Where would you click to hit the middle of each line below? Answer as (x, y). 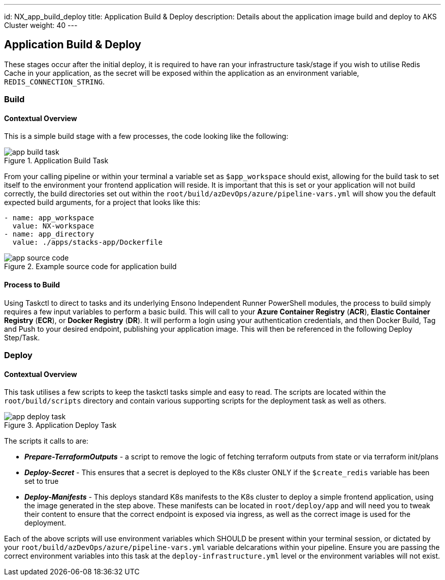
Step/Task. (22, 337)
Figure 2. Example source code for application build (90, 267)
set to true (42, 481)
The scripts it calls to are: (46, 441)
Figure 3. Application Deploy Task (60, 425)
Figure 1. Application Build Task (56, 161)
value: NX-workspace (53, 226)
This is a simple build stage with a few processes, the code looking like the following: (146, 136)
